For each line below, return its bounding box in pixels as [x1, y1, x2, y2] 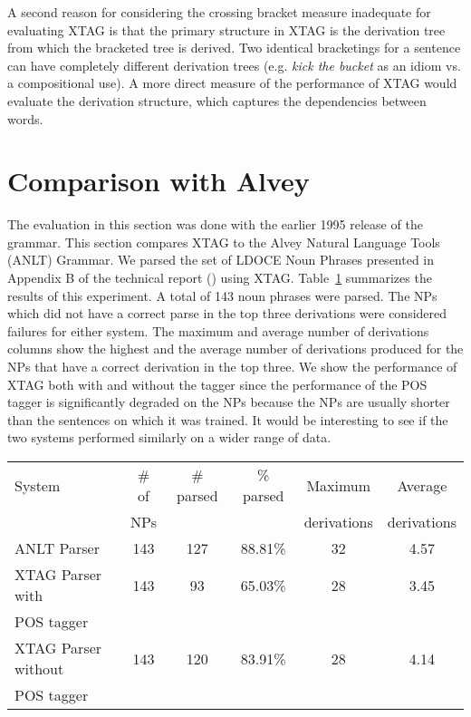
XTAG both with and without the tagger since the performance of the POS [7, 374, 428, 393]
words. [7, 109, 43, 128]
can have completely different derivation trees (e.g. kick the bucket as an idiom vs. [7, 55, 461, 74]
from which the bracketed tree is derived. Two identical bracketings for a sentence [7, 38, 461, 57]
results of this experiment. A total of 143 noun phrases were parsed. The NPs [7, 286, 437, 305]
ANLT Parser [14, 538, 100, 558]
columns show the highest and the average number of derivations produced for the [7, 339, 464, 358]
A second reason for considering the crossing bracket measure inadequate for [7, 3, 431, 21]
